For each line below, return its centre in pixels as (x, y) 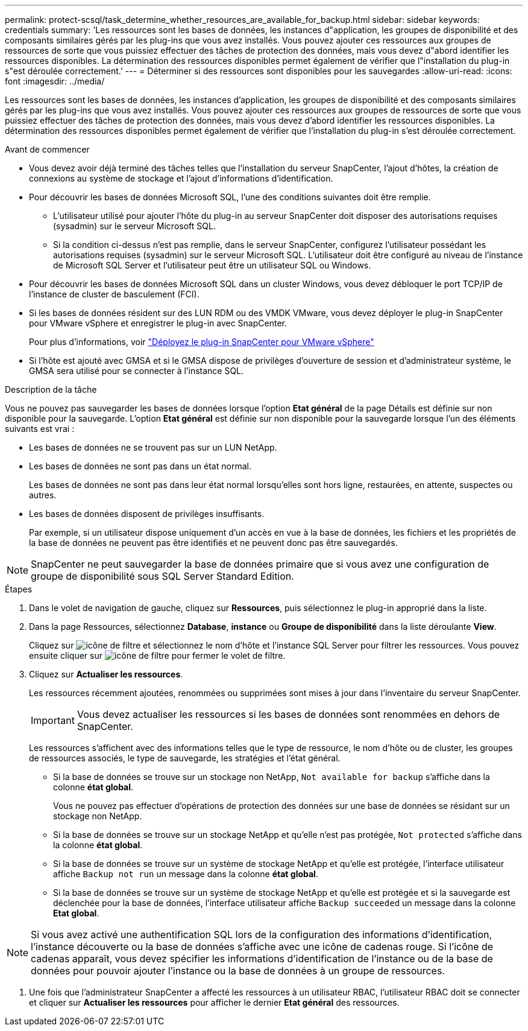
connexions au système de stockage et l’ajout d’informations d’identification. (181, 178)
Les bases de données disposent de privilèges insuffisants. (147, 514)
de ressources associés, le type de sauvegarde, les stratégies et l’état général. (185, 758)
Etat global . (76, 913)
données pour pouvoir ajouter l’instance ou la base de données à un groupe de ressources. (238, 971)
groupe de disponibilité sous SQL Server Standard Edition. (162, 576)
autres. (43, 495)
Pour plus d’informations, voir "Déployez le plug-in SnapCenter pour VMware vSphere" (202, 342)
